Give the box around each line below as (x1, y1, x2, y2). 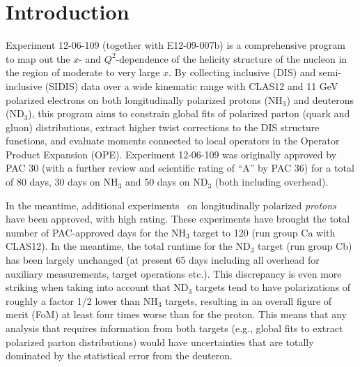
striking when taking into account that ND (6, 280, 189, 294)
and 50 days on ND (125, 174, 208, 189)
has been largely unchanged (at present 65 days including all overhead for (6, 253, 320, 267)
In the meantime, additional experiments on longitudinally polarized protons (6, 197, 336, 212)
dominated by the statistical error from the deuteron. (6, 348, 233, 363)
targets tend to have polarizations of (195, 280, 351, 294)
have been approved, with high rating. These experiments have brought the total (6, 211, 350, 226)
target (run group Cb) (257, 239, 352, 253)
